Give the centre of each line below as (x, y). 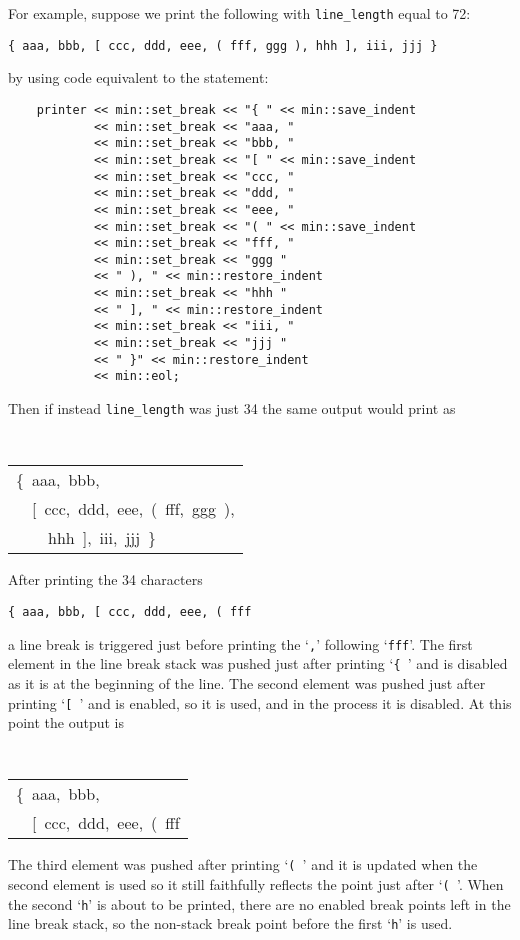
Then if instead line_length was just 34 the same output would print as (232, 408)
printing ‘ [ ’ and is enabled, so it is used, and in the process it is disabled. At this (260, 702)
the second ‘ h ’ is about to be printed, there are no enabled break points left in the (259, 903)
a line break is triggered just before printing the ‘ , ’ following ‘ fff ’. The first (240, 643)
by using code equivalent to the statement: (138, 77)
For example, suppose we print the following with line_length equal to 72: (239, 13)
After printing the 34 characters (105, 579)
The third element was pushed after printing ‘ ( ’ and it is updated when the (243, 864)
